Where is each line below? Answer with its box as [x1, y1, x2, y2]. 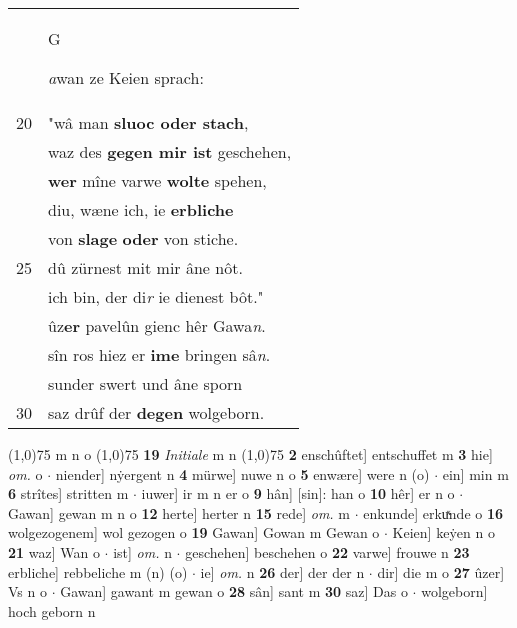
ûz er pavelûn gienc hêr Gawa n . [48, 314, 266, 337]
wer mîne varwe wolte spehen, [48, 169, 267, 192]
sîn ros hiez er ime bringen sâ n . [48, 343, 271, 366]
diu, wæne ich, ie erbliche [48, 198, 234, 221]
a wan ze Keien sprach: [48, 66, 204, 89]
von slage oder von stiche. [48, 227, 239, 250]
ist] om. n [113, 541, 172, 562]
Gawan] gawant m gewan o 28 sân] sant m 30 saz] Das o [60, 581, 408, 602]
